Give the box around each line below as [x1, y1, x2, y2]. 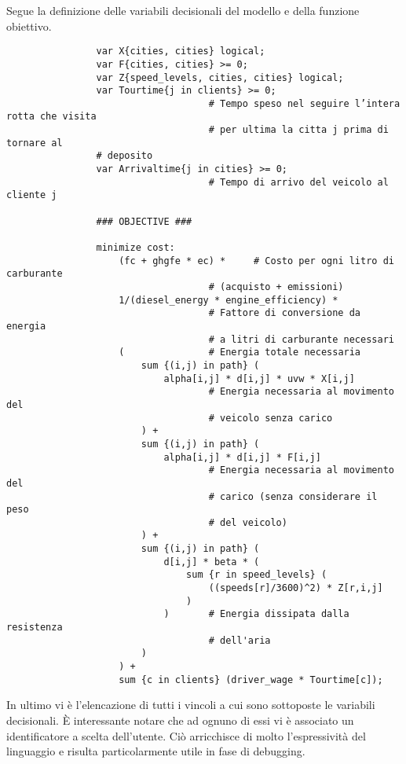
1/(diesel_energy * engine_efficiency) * [119, 294, 338, 306]
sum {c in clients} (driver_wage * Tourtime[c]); [119, 674, 383, 685]
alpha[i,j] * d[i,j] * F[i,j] [163, 451, 321, 463]
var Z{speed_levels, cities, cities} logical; [96, 72, 344, 83]
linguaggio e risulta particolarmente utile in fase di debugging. [6, 743, 305, 759]
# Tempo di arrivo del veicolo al [208, 176, 389, 188]
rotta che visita [6, 111, 97, 123]
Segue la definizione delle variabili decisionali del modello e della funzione [6, 2, 360, 18]
